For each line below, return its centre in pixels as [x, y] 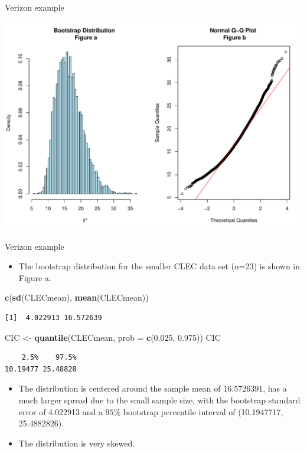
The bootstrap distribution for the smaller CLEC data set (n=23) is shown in [159, 266]
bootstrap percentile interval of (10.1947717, [203, 411]
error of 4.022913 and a [61, 411]
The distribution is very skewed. [77, 443]
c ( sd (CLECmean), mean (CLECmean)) [77, 297]
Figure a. [35, 277]
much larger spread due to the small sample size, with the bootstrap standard [159, 400]
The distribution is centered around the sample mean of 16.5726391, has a [153, 388]
